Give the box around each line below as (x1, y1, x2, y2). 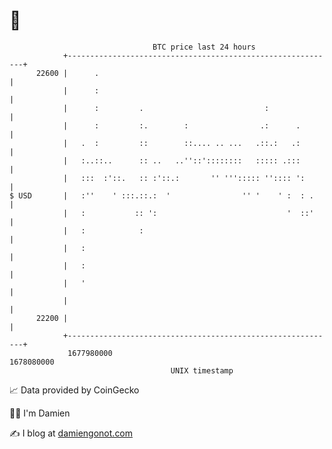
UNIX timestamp (170, 365, 234, 376)
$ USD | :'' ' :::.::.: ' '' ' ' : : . (9, 190, 314, 201)
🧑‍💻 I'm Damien (9, 407, 71, 419)
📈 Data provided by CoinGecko (9, 384, 140, 396)
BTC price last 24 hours (152, 42, 256, 52)
